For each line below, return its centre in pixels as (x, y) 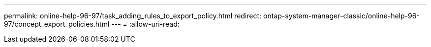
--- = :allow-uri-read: (145, 24)
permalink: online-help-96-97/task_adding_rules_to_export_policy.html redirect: (133, 16)
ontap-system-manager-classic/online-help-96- (341, 16)
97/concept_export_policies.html (57, 24)
